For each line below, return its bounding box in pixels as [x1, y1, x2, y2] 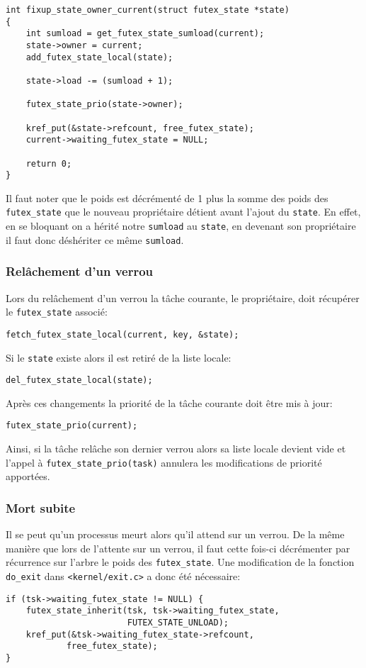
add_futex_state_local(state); [25, 52, 173, 62]
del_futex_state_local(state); [6, 375, 153, 386]
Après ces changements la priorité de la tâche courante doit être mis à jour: [6, 395, 333, 410]
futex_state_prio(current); [6, 421, 138, 431]
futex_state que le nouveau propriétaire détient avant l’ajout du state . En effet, [6, 204, 361, 219]
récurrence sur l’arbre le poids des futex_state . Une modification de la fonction [6, 555, 355, 569]
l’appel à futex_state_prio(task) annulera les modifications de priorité [6, 455, 322, 469]
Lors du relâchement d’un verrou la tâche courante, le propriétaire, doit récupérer [6, 290, 360, 305]
